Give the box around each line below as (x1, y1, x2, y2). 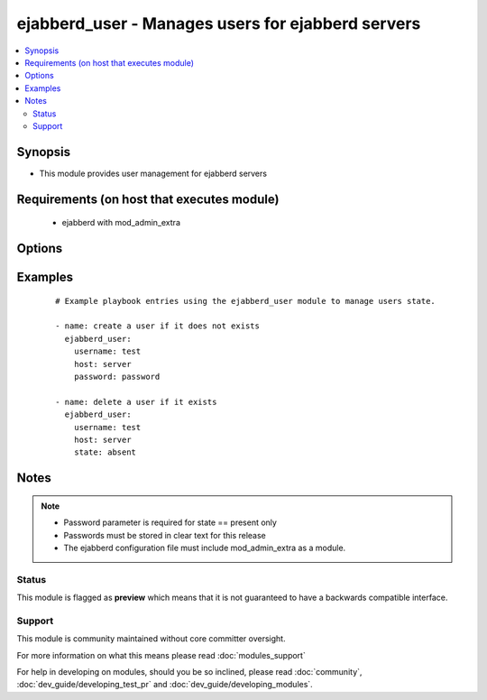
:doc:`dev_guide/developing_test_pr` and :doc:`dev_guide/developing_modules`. (16, 679, 313, 690)
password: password (73, 371, 161, 382)
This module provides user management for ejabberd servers (39, 168, 268, 179)
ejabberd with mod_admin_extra (61, 217, 180, 228)
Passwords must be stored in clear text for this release (63, 530, 266, 540)
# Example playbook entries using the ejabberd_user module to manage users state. (55, 296, 436, 306)
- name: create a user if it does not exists (55, 321, 261, 331)
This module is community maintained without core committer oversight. (16, 633, 286, 644)
